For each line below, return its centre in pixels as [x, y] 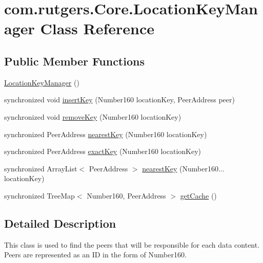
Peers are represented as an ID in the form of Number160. [95, 255]
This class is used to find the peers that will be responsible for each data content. [132, 244]
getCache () [198, 195]
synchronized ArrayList [41, 168]
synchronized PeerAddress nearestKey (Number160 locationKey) [106, 134]
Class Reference [97, 28]
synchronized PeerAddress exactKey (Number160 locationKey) [103, 151]
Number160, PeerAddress [126, 195]
